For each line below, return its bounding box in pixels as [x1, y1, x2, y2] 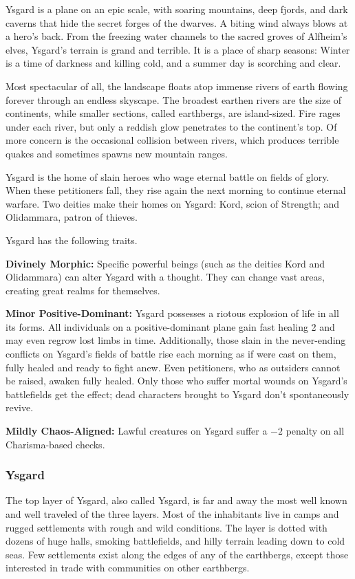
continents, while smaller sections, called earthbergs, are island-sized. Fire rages [6, 106, 341, 120]
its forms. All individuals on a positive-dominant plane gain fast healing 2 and [6, 319, 335, 334]
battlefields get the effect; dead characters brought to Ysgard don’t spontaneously [6, 386, 349, 401]
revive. [6, 400, 34, 415]
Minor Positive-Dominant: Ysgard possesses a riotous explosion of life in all [6, 306, 339, 320]
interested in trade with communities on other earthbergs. [6, 560, 250, 575]
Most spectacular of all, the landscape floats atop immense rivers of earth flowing [6, 78, 348, 93]
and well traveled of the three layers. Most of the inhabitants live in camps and [6, 507, 339, 521]
